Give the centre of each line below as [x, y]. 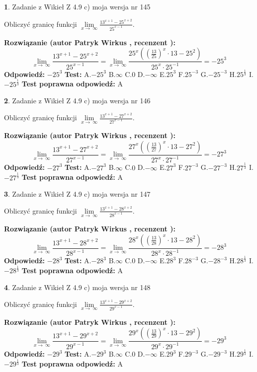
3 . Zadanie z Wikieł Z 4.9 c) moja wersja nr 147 [77, 194]
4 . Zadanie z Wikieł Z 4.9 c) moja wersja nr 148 [77, 287]
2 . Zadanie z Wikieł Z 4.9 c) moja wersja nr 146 [77, 101]
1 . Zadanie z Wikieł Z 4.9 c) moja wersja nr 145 [77, 6]
